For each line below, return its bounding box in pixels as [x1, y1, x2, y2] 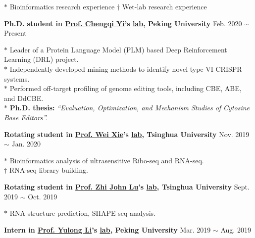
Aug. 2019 [220, 224, 251, 235]
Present [4, 28, 27, 38]
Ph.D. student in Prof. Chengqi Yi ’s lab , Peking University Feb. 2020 [4, 18, 242, 28]
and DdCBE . [4, 93, 44, 103]
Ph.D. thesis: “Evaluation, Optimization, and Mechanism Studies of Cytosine [9, 102, 250, 113]
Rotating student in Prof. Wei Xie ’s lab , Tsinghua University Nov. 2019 [4, 129, 250, 139]
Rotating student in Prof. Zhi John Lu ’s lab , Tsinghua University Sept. [4, 181, 250, 191]
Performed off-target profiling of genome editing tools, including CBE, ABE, [9, 83, 242, 94]
